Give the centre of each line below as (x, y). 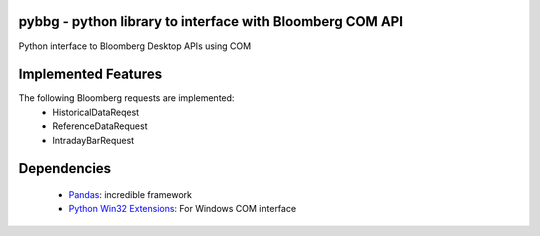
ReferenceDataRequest (100, 126)
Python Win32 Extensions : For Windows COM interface (182, 209)
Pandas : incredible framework (130, 194)
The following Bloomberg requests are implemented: (126, 98)
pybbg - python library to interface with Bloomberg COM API (211, 21)
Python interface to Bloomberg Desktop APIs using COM (135, 46)
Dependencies (65, 168)
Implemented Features (90, 74)
